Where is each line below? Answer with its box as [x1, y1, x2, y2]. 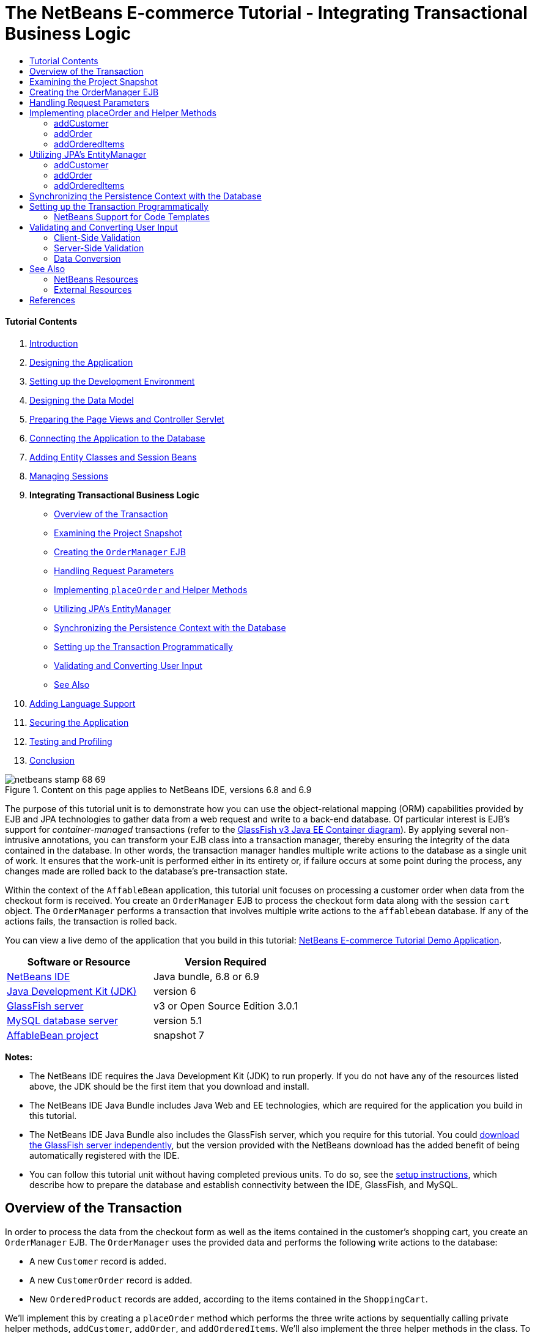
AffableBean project [7, 1028, 98, 1041]
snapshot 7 [153, 1028, 204, 1041]
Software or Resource [27, 955, 131, 968]
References [29, 294, 75, 305]
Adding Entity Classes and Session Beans [29, 451, 197, 462]
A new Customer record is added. [29, 1255, 167, 1266]
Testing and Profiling [29, 736, 113, 747]
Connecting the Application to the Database [29, 432, 205, 443]
